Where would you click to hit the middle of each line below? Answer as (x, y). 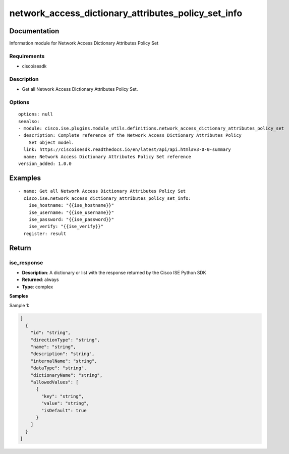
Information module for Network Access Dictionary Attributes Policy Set (84, 43)
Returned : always (40, 279)
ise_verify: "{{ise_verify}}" (66, 226)
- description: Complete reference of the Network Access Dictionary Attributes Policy (130, 135)
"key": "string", (63, 396)
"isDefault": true (64, 410)
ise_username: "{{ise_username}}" (71, 212)
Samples (19, 296)
